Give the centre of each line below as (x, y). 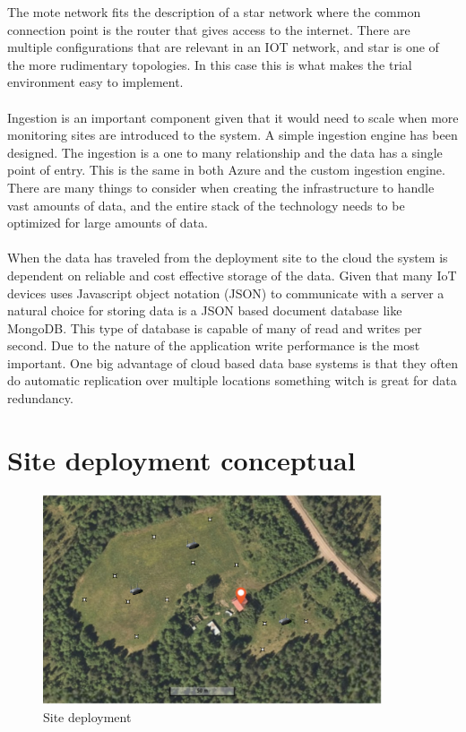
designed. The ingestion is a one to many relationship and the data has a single (225, 152)
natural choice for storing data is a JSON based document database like (205, 310)
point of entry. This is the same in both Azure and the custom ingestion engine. (226, 170)
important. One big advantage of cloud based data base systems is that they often (233, 362)
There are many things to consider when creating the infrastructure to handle (221, 187)
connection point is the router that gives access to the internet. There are (209, 29)
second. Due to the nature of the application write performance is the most (214, 345)
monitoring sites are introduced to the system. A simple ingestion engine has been (233, 135)
